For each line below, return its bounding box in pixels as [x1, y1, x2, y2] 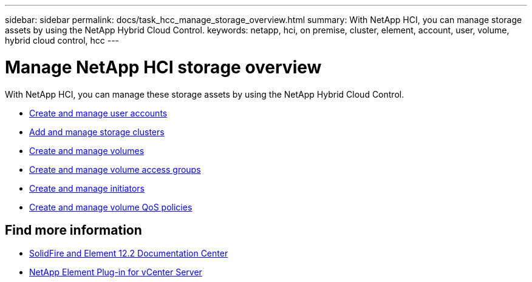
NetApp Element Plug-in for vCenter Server [29, 267, 202, 278]
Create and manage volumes [29, 145, 145, 156]
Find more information [5, 222, 142, 238]
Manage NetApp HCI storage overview [5, 56, 322, 78]
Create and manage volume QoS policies [29, 201, 193, 212]
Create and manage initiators [29, 183, 145, 193]
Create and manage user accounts [29, 107, 168, 118]
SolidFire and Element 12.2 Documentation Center [29, 248, 228, 259]
